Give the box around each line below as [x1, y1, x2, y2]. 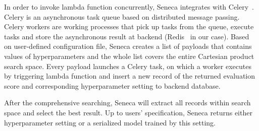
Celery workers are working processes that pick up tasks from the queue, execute [4, 21, 254, 32]
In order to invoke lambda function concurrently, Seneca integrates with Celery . [4, 2, 254, 12]
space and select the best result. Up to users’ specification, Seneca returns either [4, 107, 252, 117]
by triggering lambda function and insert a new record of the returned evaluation [4, 71, 255, 81]
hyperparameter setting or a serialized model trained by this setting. [4, 117, 216, 127]
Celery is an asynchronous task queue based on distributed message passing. [4, 11, 240, 22]
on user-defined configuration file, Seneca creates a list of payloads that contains [4, 41, 252, 51]
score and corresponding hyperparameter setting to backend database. [4, 80, 221, 91]
